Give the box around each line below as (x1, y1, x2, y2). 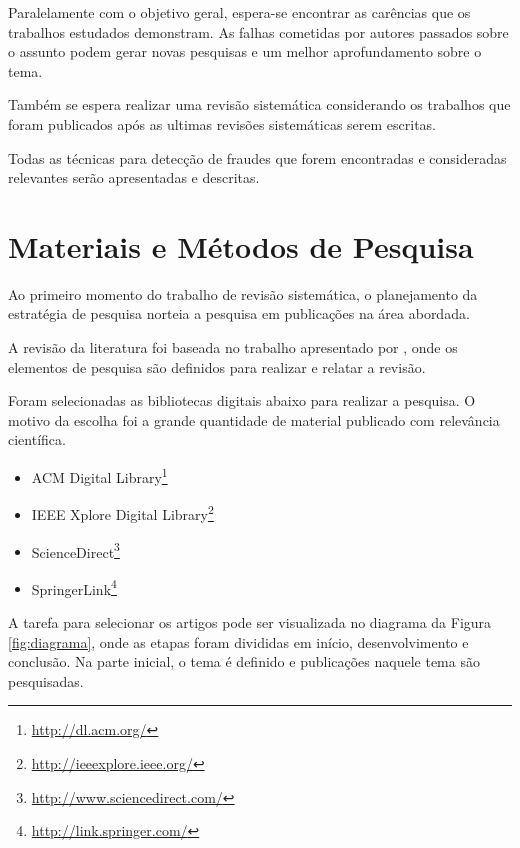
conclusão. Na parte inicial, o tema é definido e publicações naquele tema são (8, 651, 480, 672)
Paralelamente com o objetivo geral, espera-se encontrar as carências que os (8, 2, 471, 22)
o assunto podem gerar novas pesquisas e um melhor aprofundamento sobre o (8, 41, 482, 62)
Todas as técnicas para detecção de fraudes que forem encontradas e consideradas (8, 147, 507, 168)
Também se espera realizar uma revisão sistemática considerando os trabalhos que (8, 94, 511, 115)
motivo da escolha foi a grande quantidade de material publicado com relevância (8, 409, 500, 430)
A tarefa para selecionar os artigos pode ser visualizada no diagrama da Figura (8, 612, 492, 633)
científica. (8, 429, 66, 450)
